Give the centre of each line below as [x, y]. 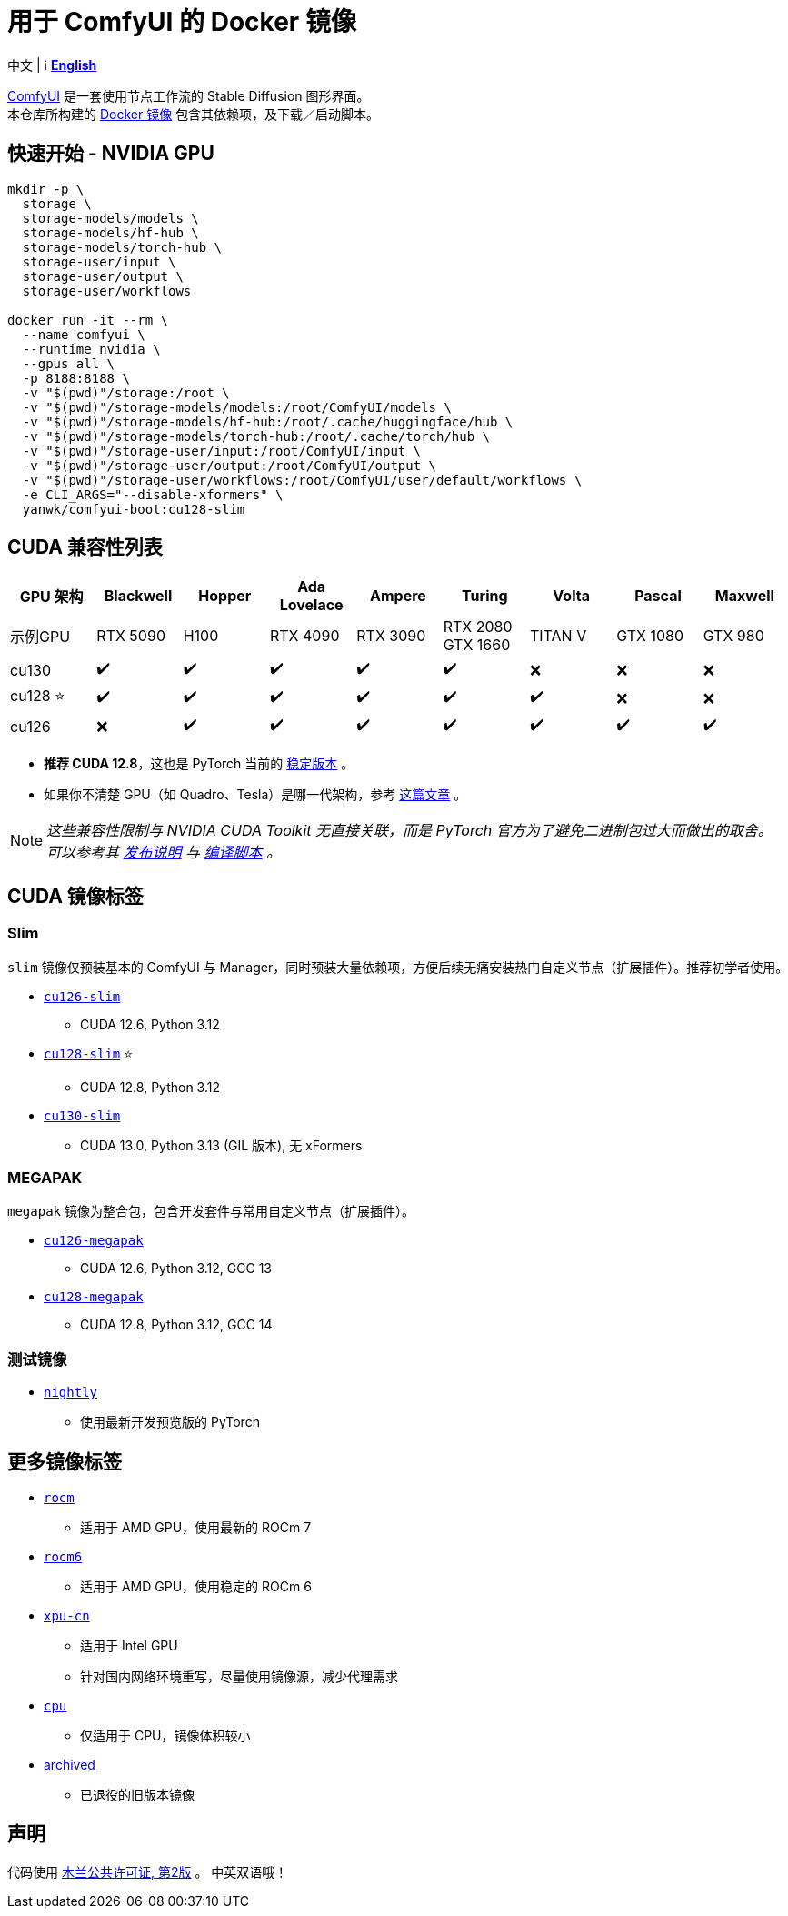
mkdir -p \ [46, 189]
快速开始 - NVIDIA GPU [111, 154]
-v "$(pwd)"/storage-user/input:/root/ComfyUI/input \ [222, 451]
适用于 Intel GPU [129, 1645]
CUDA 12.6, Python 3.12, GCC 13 [176, 1269]
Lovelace [311, 605]
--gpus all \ [69, 363]
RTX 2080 [478, 627]
